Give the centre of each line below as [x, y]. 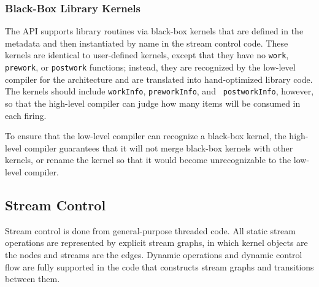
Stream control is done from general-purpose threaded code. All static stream [150, 230]
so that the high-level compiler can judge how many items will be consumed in [153, 103]
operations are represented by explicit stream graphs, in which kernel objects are [156, 243]
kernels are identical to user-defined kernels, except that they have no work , [147, 55]
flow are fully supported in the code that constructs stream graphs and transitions [159, 266]
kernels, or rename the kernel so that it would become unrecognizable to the [148, 160]
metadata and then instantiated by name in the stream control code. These [147, 43]
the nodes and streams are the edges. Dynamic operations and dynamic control [154, 254]
